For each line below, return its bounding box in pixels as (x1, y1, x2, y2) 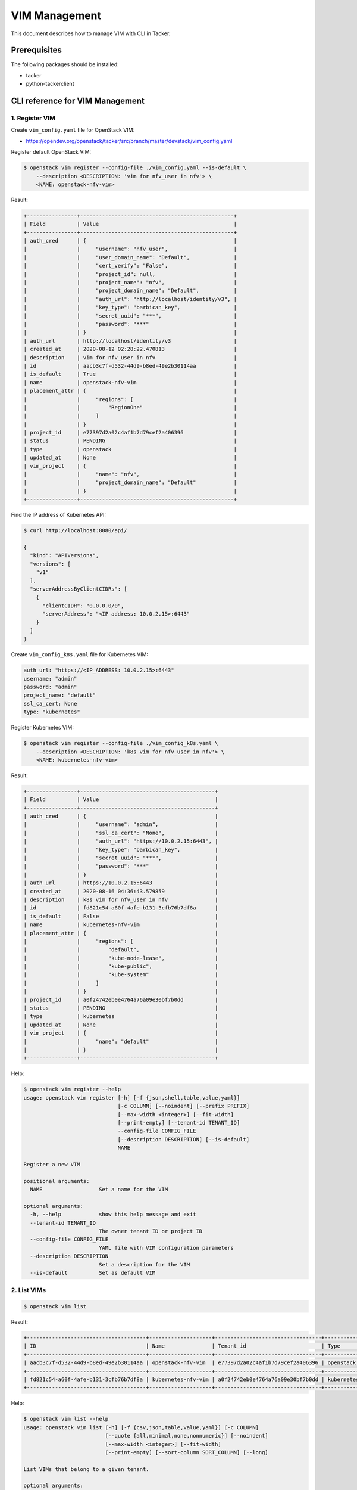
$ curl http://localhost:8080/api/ (23, 527, 127, 534)
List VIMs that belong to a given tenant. (23, 1466, 149, 1472)
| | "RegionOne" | (23, 404, 237, 411)
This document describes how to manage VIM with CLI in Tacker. (11, 30, 171, 37)
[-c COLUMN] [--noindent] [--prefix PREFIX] (117, 1103, 250, 1110)
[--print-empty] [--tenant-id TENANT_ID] (117, 1119, 240, 1126)
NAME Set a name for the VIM (30, 1186, 168, 1193)
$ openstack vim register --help (23, 1086, 121, 1093)
